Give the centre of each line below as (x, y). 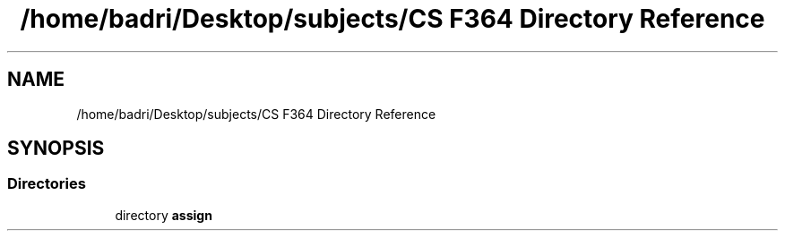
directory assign (164, 215)
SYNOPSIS (56, 149)
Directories (47, 184)
